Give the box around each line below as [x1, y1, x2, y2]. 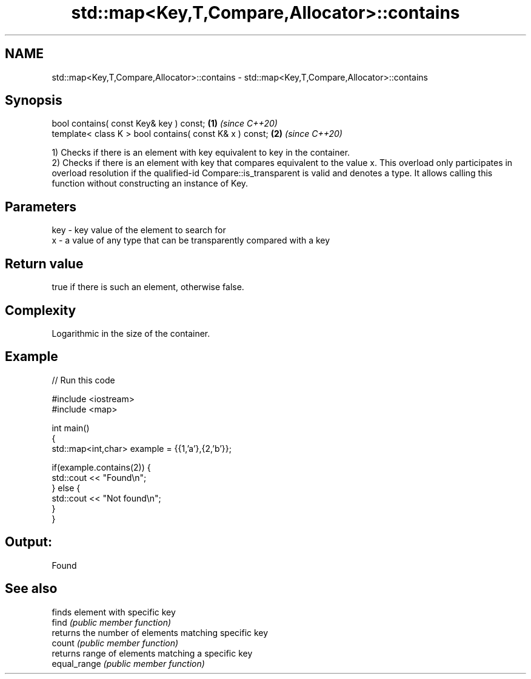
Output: [5, 534, 52, 550]
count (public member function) [52, 637, 179, 648]
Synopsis [5, 93, 62, 108]
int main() [52, 422, 90, 433]
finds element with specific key [52, 606, 176, 617]
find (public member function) [52, 617, 172, 628]
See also [5, 581, 58, 597]
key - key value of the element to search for [52, 225, 226, 236]
